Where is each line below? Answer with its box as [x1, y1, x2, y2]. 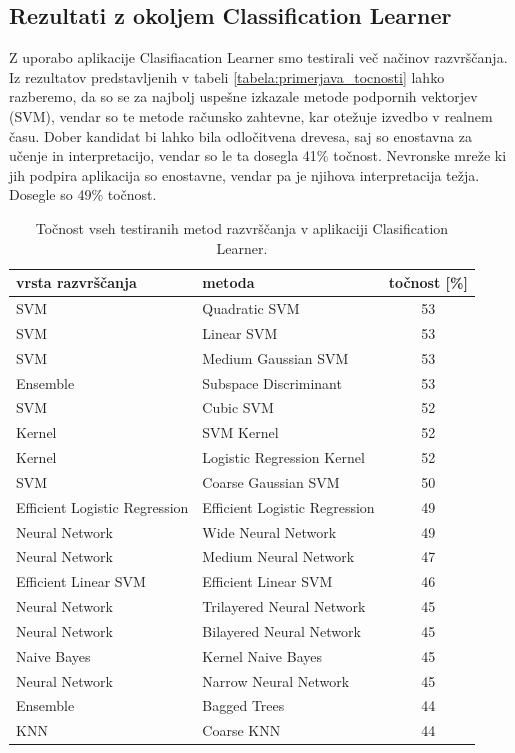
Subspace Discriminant [202, 372, 342, 393]
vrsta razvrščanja [16, 272, 137, 293]
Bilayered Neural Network [202, 620, 361, 641]
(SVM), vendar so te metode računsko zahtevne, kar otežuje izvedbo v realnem [9, 105, 493, 126]
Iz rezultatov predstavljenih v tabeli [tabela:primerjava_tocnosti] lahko [9, 66, 445, 87]
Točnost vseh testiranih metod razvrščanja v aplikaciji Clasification [35, 217, 449, 238]
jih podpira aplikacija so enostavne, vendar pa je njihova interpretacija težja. [9, 164, 480, 185]
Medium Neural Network [202, 546, 355, 567]
